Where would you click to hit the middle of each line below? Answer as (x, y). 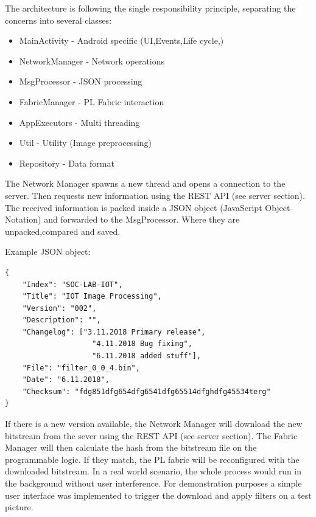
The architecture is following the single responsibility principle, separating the (150, 8)
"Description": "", (61, 320)
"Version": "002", (59, 308)
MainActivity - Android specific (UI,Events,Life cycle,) (121, 40)
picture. (19, 507)
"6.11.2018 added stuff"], (147, 356)
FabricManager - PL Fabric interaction (92, 101)
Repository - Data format (67, 163)
